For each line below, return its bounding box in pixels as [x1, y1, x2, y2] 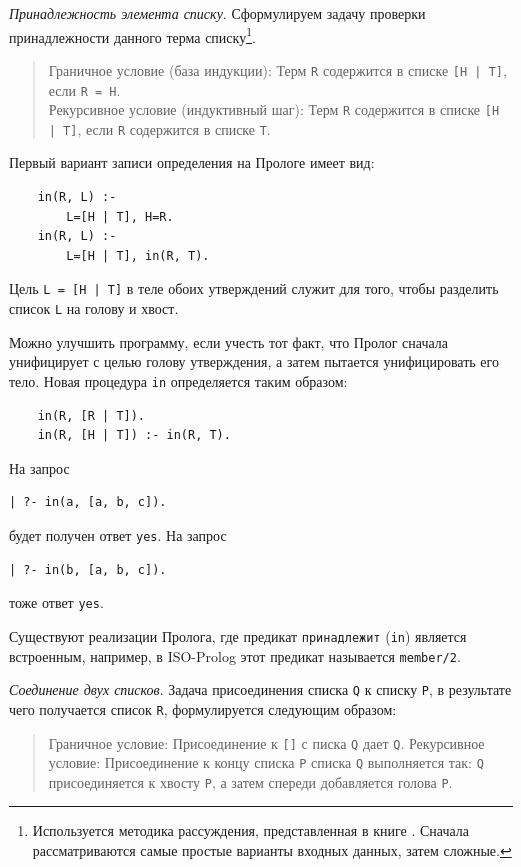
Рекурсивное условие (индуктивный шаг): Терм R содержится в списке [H [48, 99, 500, 120]
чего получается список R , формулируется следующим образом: [9, 698, 397, 719]
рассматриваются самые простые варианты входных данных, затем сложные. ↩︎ [32, 840, 512, 861]
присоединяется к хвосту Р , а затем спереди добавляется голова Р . [48, 771, 453, 792]
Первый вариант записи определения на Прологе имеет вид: [9, 152, 375, 173]
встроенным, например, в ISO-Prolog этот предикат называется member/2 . [9, 645, 461, 666]
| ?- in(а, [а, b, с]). [9, 495, 167, 510]
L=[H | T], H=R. [66, 209, 174, 224]
